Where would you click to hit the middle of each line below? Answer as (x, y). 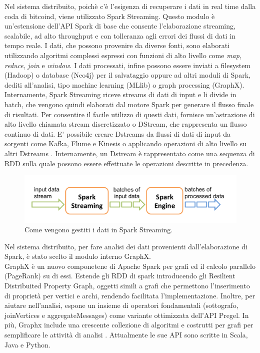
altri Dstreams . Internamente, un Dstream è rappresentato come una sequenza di (130, 153)
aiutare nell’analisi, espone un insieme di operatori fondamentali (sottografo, (121, 305)
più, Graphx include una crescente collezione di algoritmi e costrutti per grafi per (129, 325)
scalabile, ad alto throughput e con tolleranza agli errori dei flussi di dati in (120, 35)
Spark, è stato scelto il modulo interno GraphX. (78, 256)
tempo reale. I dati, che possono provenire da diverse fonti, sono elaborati (117, 45)
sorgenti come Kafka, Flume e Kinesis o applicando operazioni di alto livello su (125, 143)
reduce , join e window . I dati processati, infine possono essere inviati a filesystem (128, 65)
